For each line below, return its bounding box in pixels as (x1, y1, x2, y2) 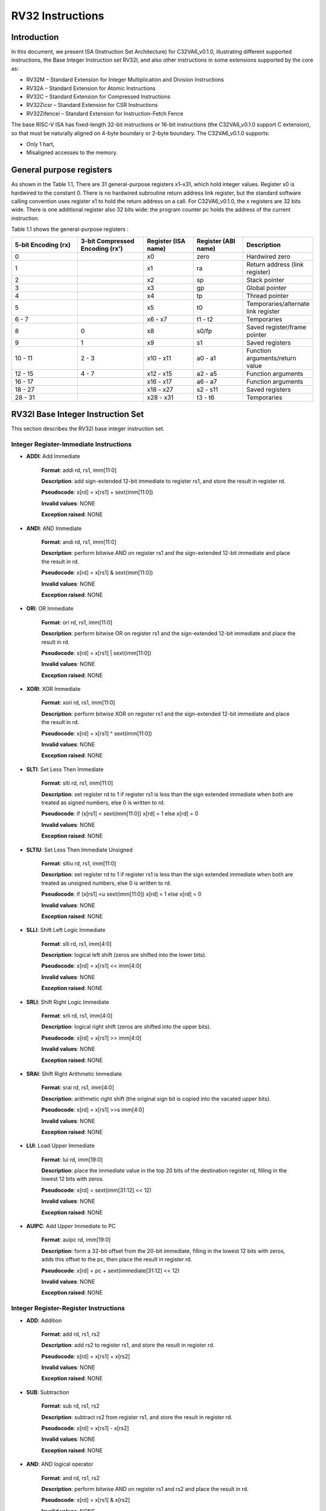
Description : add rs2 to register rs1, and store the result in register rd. (41, 1342, 215, 1349)
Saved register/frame (246, 323, 307, 331)
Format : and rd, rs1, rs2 (41, 1474, 100, 1481)
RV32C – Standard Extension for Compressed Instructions (26, 93, 171, 100)
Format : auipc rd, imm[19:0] (41, 1236, 111, 1243)
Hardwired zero (246, 252, 291, 260)
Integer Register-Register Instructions (11, 1304, 126, 1313)
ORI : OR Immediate (26, 605, 74, 612)
